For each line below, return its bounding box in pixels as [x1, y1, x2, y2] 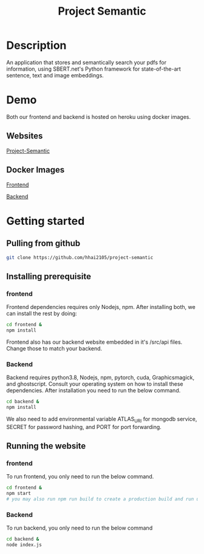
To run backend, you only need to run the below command [6, 524, 153, 531]
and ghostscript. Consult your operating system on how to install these [6, 380, 183, 388]
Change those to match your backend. [6, 344, 103, 352]
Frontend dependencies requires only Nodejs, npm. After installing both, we [6, 304, 195, 311]
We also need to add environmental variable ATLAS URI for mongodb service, [6, 415, 197, 424]
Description [6, 38, 67, 52]
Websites [6, 131, 43, 141]
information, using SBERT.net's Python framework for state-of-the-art [6, 65, 181, 73]
